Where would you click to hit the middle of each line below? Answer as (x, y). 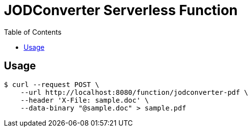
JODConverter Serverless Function (121, 10)
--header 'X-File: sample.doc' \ (85, 100)
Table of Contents (33, 32)
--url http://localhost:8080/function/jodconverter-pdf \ (134, 92)
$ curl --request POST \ (52, 84)
